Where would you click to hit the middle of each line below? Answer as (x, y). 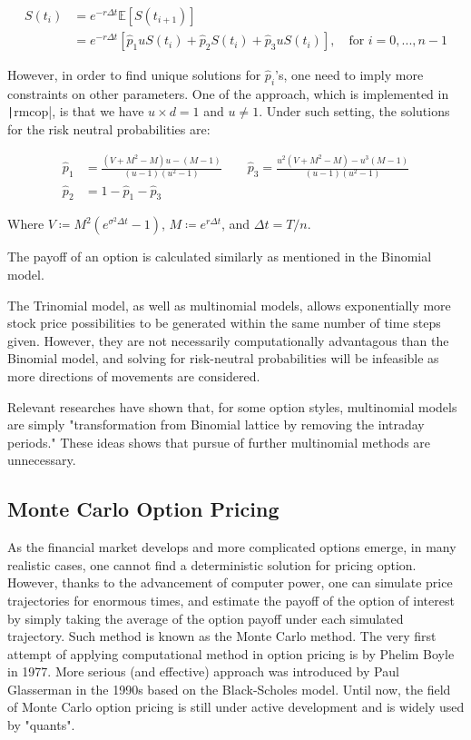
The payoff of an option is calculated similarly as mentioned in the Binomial (220, 257)
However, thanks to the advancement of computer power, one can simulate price (230, 582)
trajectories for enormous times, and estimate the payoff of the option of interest (231, 600)
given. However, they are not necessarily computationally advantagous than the (228, 340)
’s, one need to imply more (349, 75)
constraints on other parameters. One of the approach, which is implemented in (228, 93)
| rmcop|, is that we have (76, 111)
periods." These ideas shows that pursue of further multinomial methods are (219, 442)
